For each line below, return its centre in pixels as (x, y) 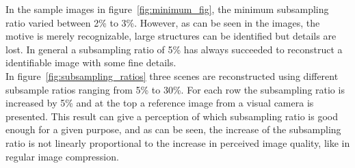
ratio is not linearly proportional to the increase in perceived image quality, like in (178, 142)
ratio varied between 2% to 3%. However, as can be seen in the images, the (163, 22)
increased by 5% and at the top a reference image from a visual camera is (160, 103)
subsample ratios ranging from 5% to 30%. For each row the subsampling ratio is (175, 89)
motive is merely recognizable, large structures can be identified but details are (171, 36)
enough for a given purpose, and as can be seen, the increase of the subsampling (173, 129)
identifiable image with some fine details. (91, 62)
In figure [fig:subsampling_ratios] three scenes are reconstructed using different (172, 75)
